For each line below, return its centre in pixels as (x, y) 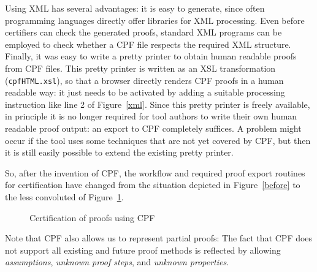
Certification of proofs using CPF (92, 217)
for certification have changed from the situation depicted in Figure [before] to (153, 185)
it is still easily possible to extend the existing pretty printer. (119, 152)
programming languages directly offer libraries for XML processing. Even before (155, 20)
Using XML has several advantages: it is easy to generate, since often (135, 8)
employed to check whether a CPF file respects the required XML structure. (148, 44)
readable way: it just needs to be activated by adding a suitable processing (145, 92)
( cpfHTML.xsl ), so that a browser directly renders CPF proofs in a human (144, 80)
